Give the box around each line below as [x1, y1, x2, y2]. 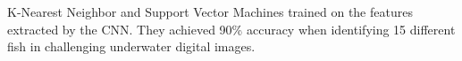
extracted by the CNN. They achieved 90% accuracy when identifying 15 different [7, 19, 456, 38]
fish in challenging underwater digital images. [7, 37, 256, 56]
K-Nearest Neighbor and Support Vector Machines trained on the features [7, 3, 413, 20]
